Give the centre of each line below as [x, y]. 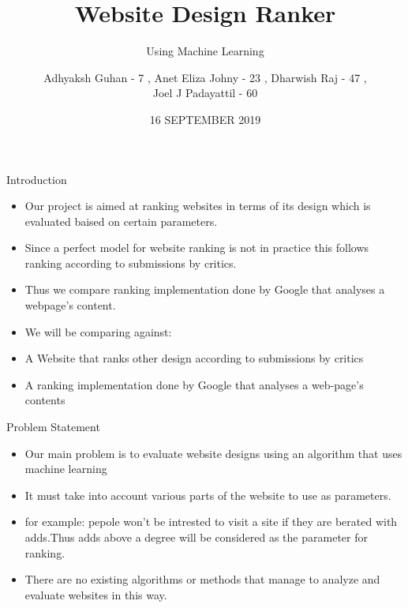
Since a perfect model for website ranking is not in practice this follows [197, 248]
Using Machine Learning [205, 51]
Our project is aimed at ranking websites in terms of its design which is [198, 206]
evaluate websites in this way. [96, 594]
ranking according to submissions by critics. [131, 263]
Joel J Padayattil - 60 [205, 93]
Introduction [37, 179]
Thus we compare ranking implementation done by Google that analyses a [205, 289]
